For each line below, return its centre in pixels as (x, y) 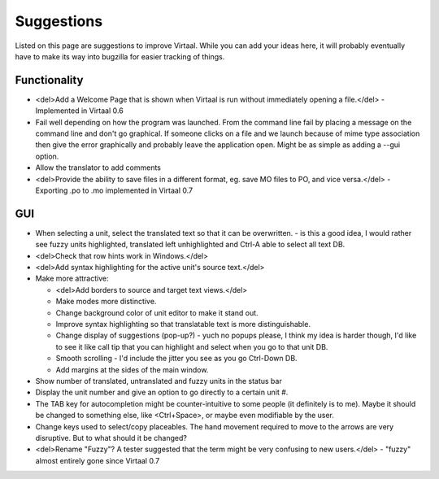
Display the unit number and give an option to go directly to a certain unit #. (162, 392)
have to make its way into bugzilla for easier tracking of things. (120, 56)
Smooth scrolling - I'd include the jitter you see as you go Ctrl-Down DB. (176, 359)
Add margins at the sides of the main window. (132, 369)
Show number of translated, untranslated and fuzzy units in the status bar (159, 381)
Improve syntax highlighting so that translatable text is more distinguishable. (183, 324)
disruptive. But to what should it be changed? (111, 438)
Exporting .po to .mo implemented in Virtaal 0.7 (114, 190)
